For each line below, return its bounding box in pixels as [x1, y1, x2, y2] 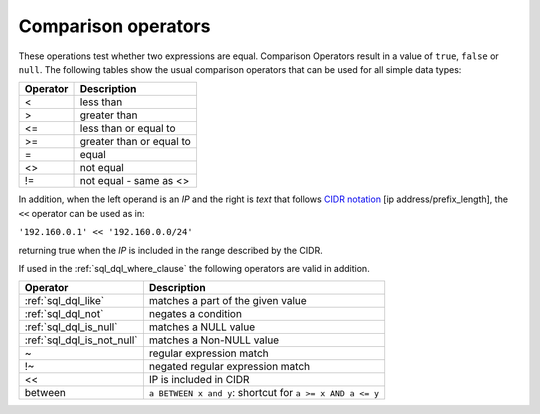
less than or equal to [79, 121, 176, 135]
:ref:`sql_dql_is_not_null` [24, 333, 138, 347]
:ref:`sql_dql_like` [24, 294, 105, 308]
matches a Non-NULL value [148, 333, 280, 347]
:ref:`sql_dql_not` [24, 307, 104, 321]
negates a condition [148, 307, 242, 321]
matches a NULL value [148, 320, 255, 334]
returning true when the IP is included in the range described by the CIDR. [18, 244, 324, 256]
